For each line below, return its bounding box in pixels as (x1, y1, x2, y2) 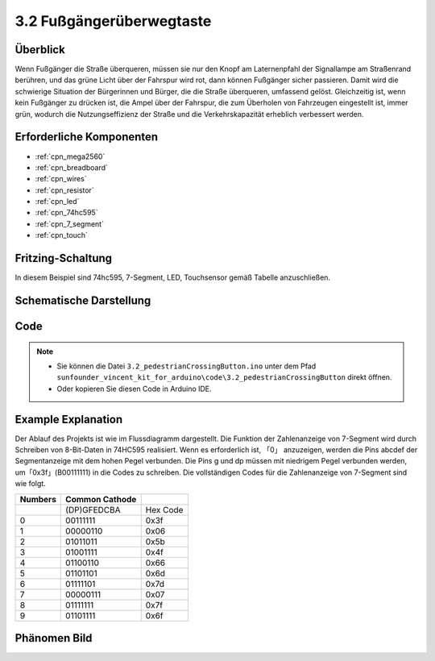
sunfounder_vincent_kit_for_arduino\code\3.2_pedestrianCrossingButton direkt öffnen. (56, 372, 392, 382)
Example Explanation (14, 412, 123, 426)
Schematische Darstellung (14, 293, 151, 307)
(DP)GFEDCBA (65, 504, 121, 515)
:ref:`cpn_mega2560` (35, 152, 106, 161)
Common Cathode (65, 493, 137, 505)
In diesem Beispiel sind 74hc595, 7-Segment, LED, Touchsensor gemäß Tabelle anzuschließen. (14, 272, 330, 282)
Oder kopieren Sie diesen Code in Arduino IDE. (56, 384, 213, 393)
